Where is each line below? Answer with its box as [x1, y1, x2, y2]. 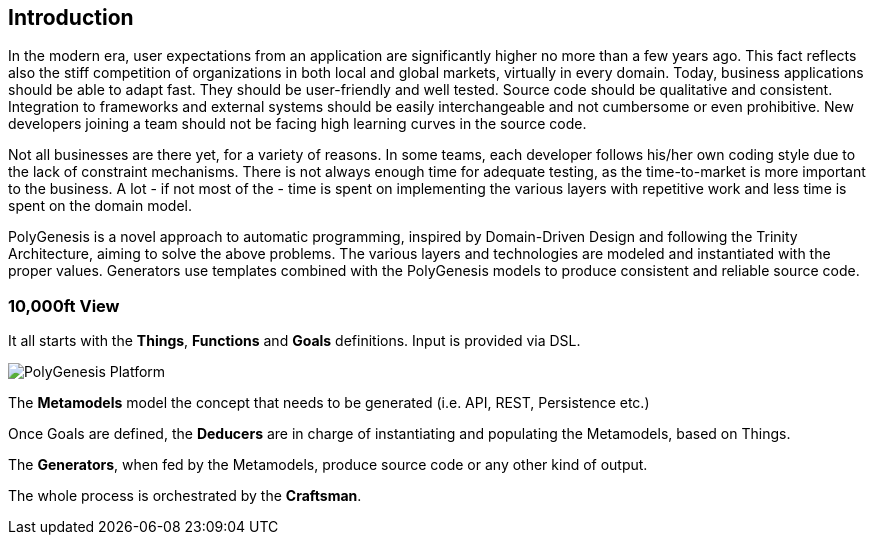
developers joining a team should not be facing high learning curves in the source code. [8, 115, 587, 133]
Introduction [8, 5, 134, 30]
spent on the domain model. [8, 197, 192, 215]
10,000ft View [8, 295, 120, 316]
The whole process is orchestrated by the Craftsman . [8, 487, 362, 505]
